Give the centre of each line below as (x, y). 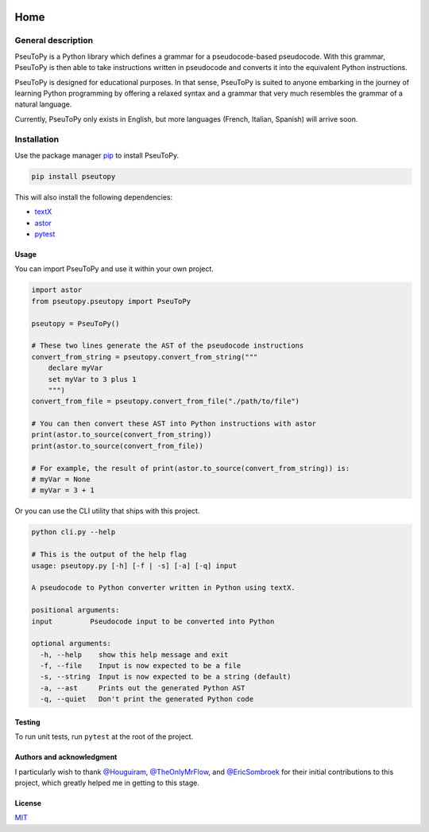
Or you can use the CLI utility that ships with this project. (107, 511)
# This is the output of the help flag (109, 554)
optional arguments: (71, 643)
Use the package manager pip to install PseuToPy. (97, 155)
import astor (57, 290)
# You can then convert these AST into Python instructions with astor (174, 424)
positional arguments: (75, 610)
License (28, 803)
